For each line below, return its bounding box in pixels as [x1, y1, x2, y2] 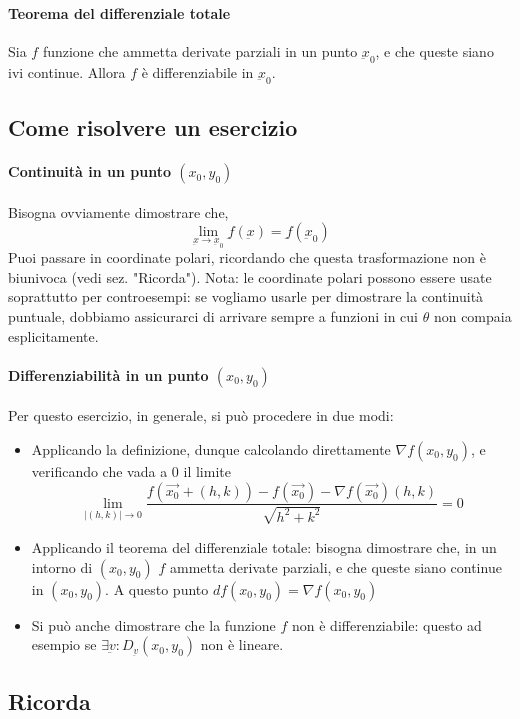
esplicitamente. [8, 325, 99, 346]
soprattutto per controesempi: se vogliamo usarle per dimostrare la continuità [8, 286, 484, 307]
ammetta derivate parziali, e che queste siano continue [169, 556, 502, 577]
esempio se [31, 634, 97, 655]
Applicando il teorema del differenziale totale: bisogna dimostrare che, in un [31, 536, 497, 557]
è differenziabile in [141, 61, 254, 82]
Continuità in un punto [8, 161, 171, 182]
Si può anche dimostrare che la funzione [31, 614, 276, 635]
